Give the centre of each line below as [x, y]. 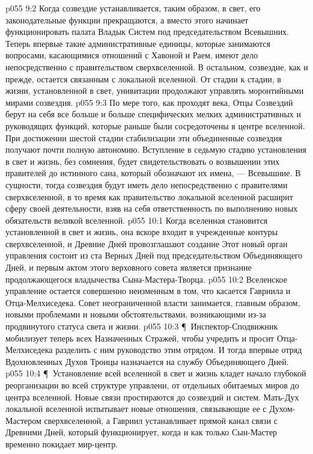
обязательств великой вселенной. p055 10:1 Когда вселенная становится [137, 220]
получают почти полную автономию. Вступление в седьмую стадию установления [156, 149]
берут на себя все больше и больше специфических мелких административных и [153, 114]
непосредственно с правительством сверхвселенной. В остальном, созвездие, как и [157, 66]
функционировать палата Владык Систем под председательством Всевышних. [147, 32]
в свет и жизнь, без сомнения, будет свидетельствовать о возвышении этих [143, 161]
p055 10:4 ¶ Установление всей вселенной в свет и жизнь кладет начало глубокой [156, 373]
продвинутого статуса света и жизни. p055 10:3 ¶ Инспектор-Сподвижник [142, 326]
